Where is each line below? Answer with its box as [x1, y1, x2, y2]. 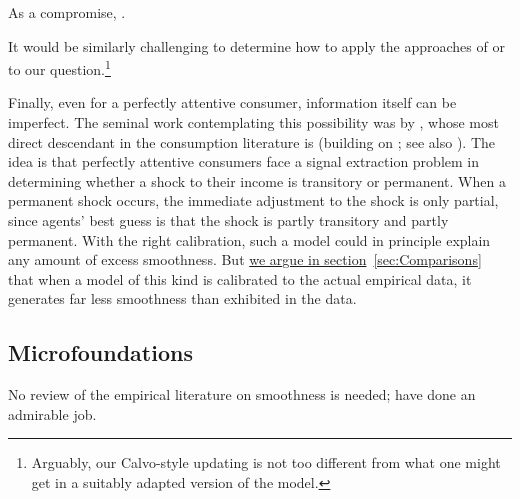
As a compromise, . [8, 2, 126, 22]
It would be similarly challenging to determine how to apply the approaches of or [8, 35, 505, 56]
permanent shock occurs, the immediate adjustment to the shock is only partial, [8, 190, 499, 211]
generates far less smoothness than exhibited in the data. [8, 288, 357, 309]
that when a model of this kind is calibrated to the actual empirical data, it [8, 268, 472, 289]
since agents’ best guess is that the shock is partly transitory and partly [8, 210, 449, 230]
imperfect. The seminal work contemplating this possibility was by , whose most [8, 112, 499, 133]
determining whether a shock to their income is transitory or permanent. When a [8, 170, 506, 191]
